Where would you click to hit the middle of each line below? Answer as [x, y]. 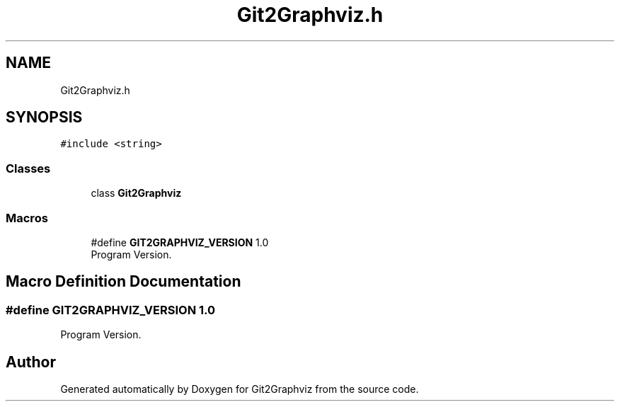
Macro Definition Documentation [124, 282]
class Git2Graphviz [136, 193]
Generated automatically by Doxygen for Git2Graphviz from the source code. [240, 389]
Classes [28, 168]
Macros [27, 218]
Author [31, 362]
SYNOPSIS [44, 117]
